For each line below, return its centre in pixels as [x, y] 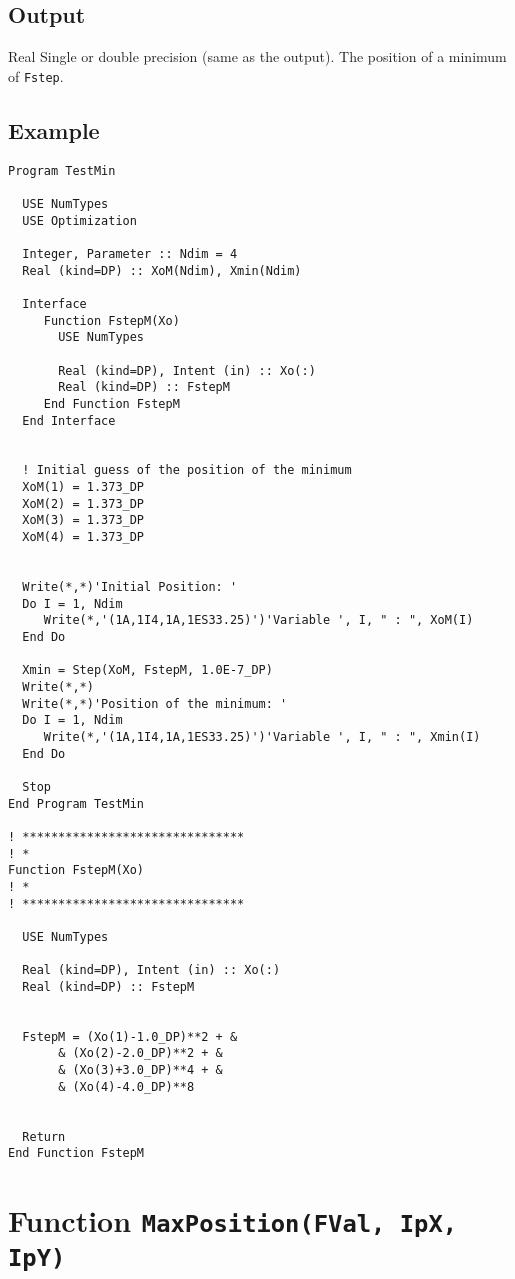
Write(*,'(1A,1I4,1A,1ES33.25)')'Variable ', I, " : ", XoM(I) [258, 620]
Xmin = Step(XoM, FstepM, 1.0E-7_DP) [147, 670]
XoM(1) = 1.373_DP [83, 487]
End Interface [69, 420]
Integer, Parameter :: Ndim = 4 [130, 253]
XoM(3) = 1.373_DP [83, 520]
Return [44, 1136]
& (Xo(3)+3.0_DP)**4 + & [140, 1070]
